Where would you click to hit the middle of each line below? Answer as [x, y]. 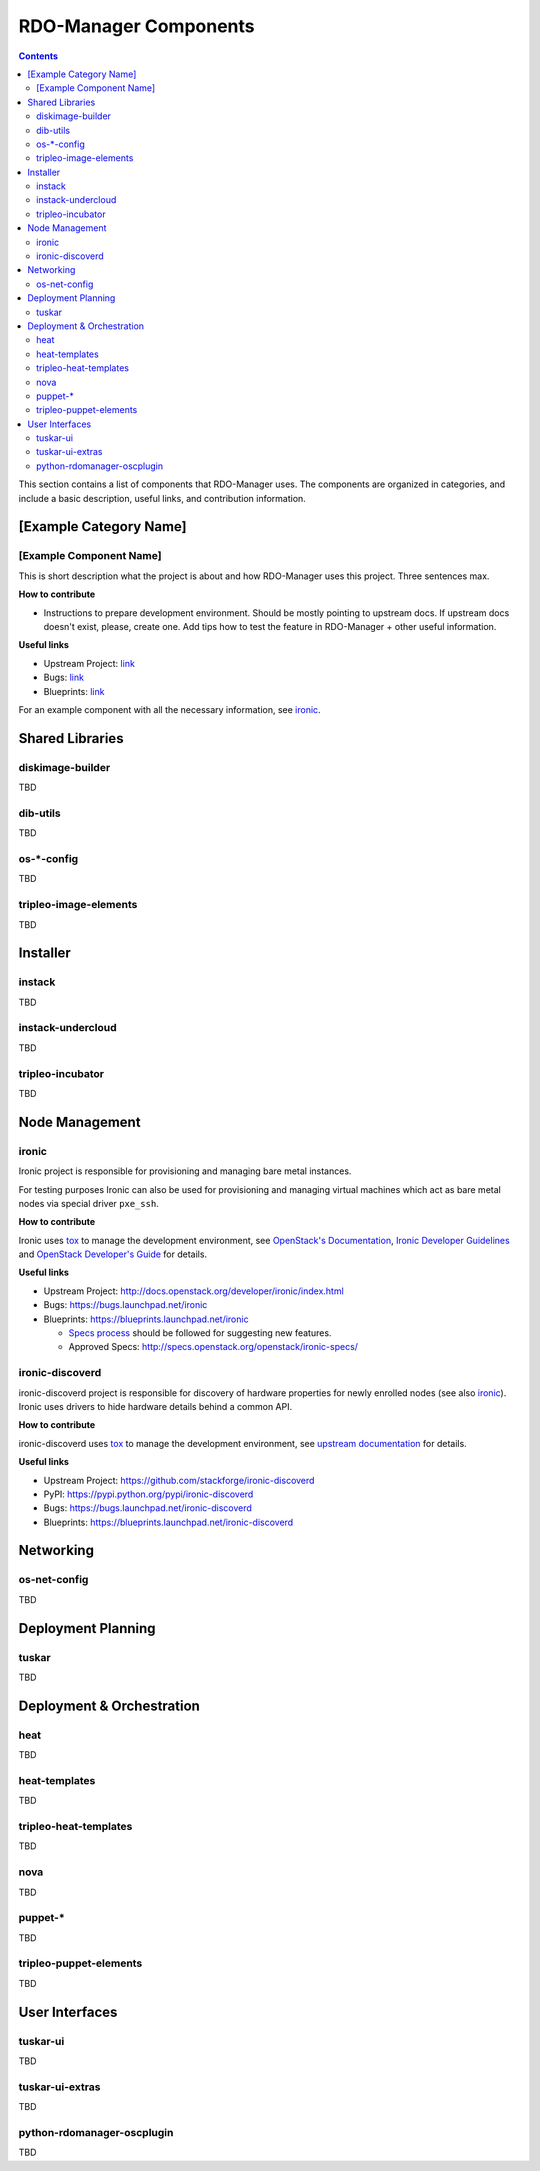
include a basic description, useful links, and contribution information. [162, 498]
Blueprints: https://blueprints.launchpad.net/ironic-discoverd [168, 1522]
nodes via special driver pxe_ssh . [88, 1203]
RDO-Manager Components [136, 26]
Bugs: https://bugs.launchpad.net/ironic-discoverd [147, 1508]
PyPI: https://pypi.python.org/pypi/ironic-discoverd [148, 1494]
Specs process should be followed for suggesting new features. [200, 1333]
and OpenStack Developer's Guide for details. [113, 1254]
